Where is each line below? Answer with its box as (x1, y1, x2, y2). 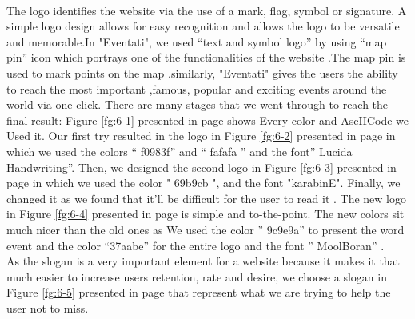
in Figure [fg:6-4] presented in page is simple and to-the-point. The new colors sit (6, 205, 405, 222)
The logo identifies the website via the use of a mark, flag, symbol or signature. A (6, 2, 407, 18)
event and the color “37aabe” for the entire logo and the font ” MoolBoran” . (6, 237, 385, 253)
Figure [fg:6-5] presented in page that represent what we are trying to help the (6, 284, 391, 301)
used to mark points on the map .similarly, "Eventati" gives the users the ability (6, 64, 398, 81)
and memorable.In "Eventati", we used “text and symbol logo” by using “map (6, 33, 387, 50)
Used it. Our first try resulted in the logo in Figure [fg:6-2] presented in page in (6, 127, 396, 144)
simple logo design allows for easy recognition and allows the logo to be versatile (6, 18, 400, 34)
